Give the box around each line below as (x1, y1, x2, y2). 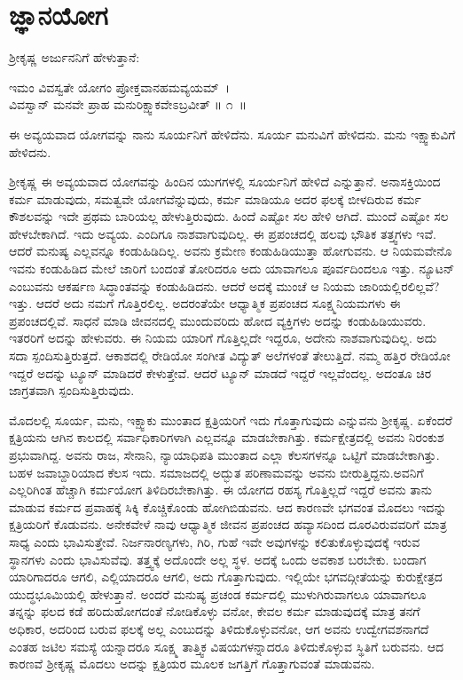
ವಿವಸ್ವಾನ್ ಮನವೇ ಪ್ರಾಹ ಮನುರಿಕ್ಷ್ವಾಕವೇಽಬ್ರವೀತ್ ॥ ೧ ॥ (9, 95, 247, 114)
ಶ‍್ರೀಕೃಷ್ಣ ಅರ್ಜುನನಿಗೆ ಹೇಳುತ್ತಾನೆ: (9, 48, 140, 67)
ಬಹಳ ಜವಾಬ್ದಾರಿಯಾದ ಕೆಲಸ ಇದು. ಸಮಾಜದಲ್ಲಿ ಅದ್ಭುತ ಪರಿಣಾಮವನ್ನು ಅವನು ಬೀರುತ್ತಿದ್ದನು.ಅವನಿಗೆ (9, 463, 424, 481)
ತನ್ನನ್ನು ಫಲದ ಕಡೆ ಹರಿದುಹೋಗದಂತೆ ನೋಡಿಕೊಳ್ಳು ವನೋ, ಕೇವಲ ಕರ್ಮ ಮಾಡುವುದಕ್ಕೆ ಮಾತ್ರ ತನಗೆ (9, 602, 420, 621)
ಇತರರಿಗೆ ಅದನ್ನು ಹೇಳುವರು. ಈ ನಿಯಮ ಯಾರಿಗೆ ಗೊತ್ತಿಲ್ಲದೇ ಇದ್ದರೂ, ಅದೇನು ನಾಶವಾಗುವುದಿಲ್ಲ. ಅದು (9, 328, 437, 347)
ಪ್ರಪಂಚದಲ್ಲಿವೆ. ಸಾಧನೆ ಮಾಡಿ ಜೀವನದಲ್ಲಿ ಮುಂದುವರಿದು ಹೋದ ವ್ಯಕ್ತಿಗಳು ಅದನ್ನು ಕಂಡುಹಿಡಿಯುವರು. (9, 311, 427, 329)
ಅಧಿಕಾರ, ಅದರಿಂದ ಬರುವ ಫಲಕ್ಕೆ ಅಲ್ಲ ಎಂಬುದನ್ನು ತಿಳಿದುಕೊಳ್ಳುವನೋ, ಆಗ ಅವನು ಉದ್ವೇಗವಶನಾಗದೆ (9, 619, 429, 637)
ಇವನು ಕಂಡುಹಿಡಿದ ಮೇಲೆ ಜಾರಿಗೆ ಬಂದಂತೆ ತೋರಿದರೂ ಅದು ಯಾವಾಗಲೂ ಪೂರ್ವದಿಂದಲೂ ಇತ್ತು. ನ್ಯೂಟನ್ (9, 259, 455, 278)
